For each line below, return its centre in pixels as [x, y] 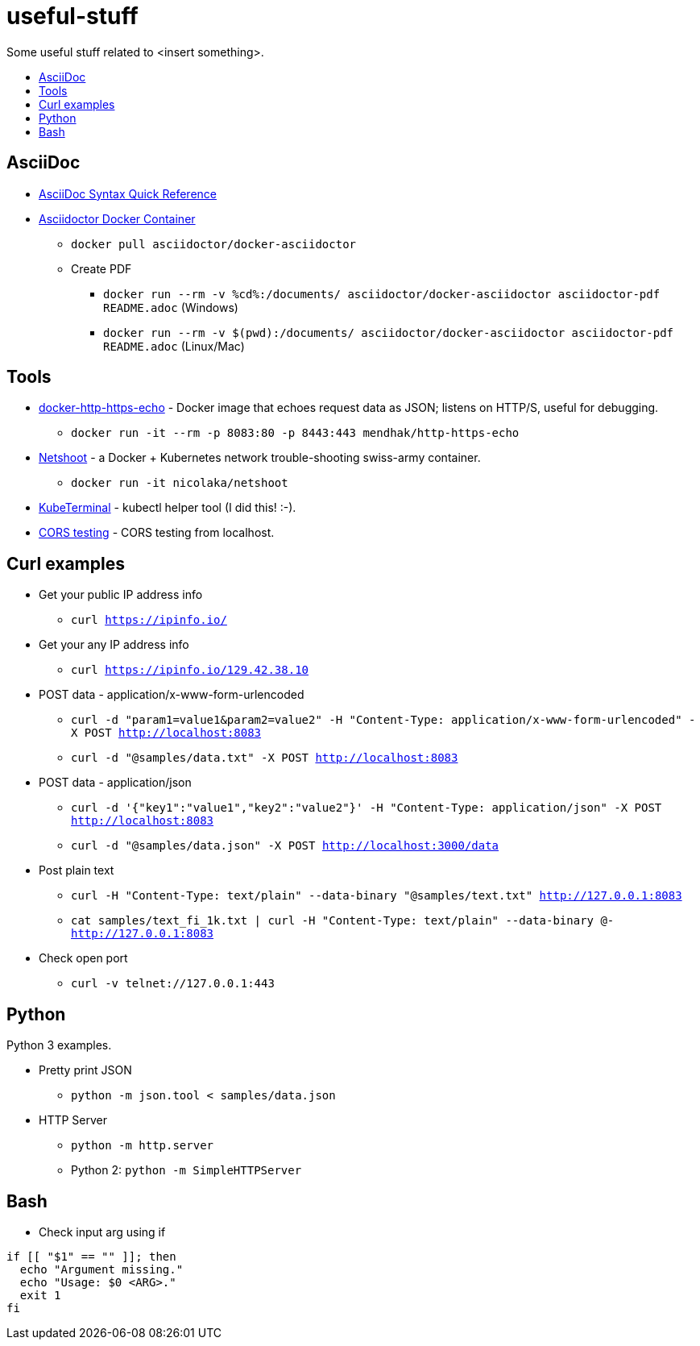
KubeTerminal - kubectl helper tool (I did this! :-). [168, 508]
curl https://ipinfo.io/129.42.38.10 [190, 670]
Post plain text [77, 870]
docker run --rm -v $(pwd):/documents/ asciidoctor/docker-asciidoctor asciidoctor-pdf [389, 332]
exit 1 [40, 1295]
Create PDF [101, 268]
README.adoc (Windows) [171, 307]
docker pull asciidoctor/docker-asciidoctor [214, 244]
